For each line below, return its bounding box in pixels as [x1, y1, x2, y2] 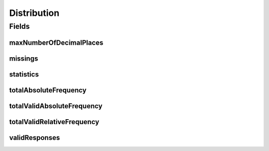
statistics [9, 70, 39, 78]
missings [9, 54, 38, 63]
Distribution [9, 7, 60, 18]
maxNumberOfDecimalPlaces [9, 38, 104, 47]
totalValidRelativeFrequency [9, 117, 100, 126]
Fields [9, 22, 30, 31]
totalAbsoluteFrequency [9, 86, 87, 94]
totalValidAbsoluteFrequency [9, 102, 103, 110]
